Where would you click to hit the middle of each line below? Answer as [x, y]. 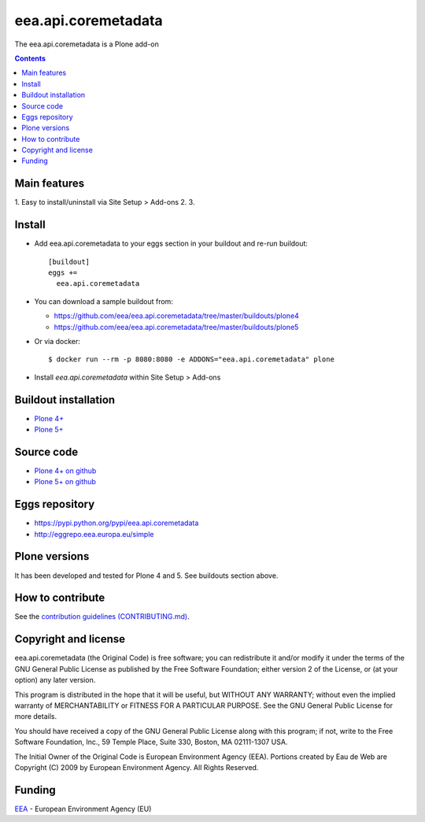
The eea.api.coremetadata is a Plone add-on [87, 44]
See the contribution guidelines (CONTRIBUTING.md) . [102, 616]
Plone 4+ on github [65, 470]
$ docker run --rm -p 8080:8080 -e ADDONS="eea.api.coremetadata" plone [191, 359]
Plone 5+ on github [65, 482]
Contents [30, 58]
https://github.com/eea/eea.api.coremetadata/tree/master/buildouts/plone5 [176, 327]
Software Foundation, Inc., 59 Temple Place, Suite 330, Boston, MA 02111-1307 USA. [151, 742]
